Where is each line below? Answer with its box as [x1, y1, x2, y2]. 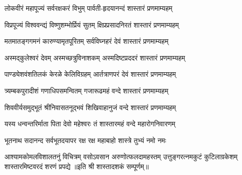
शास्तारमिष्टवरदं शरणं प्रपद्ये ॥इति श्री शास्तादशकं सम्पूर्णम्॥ [4, 161, 149, 171]
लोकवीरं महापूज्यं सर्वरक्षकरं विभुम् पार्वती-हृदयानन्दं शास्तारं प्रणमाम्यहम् [4, 3, 172, 13]
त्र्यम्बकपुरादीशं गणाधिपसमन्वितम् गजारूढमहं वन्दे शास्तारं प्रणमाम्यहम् [4, 85, 169, 95]
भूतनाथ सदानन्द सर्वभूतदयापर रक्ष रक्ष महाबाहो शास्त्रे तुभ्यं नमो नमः [4, 135, 167, 145]
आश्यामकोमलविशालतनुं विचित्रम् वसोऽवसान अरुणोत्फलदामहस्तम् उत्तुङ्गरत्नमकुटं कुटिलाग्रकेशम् [4, 151, 238, 162]
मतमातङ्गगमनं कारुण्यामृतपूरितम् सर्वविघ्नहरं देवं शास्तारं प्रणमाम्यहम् [4, 36, 169, 46]
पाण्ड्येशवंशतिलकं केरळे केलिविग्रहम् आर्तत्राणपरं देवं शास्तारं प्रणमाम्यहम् [4, 69, 176, 79]
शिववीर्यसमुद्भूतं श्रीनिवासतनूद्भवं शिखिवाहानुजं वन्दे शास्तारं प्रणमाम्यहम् [4, 102, 176, 112]
